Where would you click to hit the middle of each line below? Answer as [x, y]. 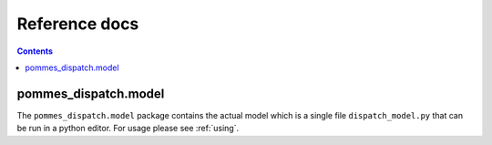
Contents [35, 51]
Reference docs [78, 24]
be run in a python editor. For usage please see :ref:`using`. [128, 129]
